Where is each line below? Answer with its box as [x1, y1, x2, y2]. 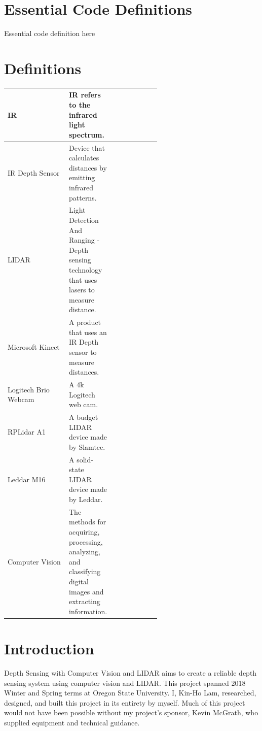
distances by [68, 162, 107, 173]
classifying [68, 566, 101, 577]
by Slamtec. [68, 441, 105, 452]
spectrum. [68, 129, 104, 140]
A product [68, 317, 101, 327]
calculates [68, 152, 99, 163]
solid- [77, 454, 93, 464]
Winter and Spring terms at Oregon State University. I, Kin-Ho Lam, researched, [4, 687, 256, 698]
